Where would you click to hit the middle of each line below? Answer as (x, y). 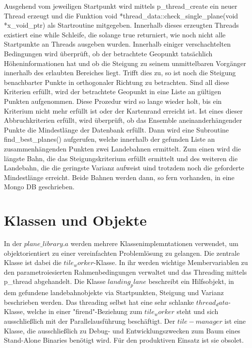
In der (13, 243)
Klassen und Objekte (75, 220)
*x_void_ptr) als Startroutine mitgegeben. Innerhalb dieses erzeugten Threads (121, 25)
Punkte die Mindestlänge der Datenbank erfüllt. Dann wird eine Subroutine (117, 129)
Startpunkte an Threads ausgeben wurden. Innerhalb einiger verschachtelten (117, 44)
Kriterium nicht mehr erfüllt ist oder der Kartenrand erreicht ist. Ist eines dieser (123, 110)
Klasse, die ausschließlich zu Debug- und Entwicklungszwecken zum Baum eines (122, 330)
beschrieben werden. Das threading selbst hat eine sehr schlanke (99, 302)
